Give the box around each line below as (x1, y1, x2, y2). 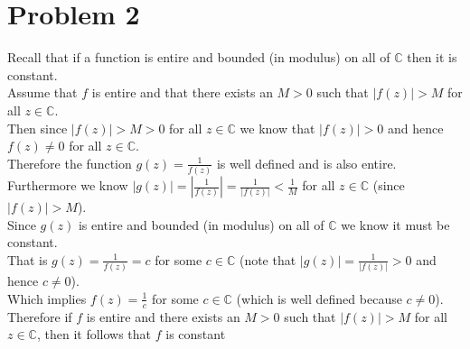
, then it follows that (36, 325, 152, 344)
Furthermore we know (7, 176, 128, 194)
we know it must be (341, 215, 450, 234)
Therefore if (7, 307, 72, 326)
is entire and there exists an (86, 307, 240, 326)
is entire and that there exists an (91, 83, 273, 102)
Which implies (7, 289, 87, 308)
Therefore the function (7, 153, 132, 172)
